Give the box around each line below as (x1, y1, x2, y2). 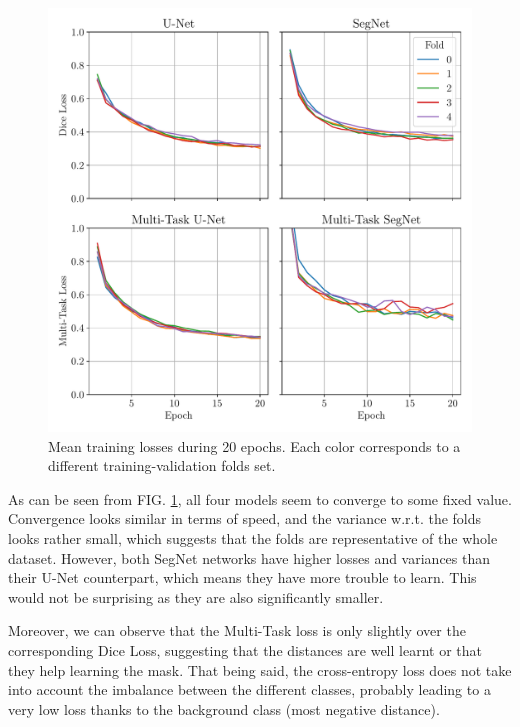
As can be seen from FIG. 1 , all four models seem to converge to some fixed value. (8, 488, 512, 509)
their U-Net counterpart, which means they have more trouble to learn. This (8, 567, 477, 588)
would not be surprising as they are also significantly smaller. (8, 586, 384, 607)
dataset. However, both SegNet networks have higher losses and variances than (8, 547, 491, 568)
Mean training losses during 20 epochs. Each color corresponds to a (48, 435, 461, 456)
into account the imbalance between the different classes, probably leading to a (8, 679, 491, 700)
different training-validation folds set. (48, 455, 276, 476)
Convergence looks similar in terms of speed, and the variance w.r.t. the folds (8, 508, 482, 529)
